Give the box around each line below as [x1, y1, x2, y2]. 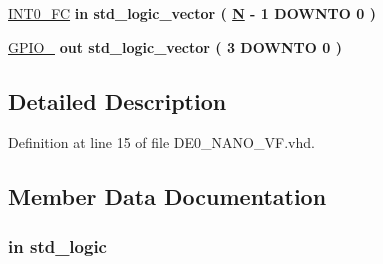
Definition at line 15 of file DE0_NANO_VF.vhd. [8, 132, 315, 153]
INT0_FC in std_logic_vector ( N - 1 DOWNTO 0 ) [8, 3, 376, 23]
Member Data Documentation [8, 181, 327, 212]
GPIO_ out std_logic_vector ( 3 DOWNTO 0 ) [8, 36, 342, 57]
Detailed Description [8, 85, 227, 116]
